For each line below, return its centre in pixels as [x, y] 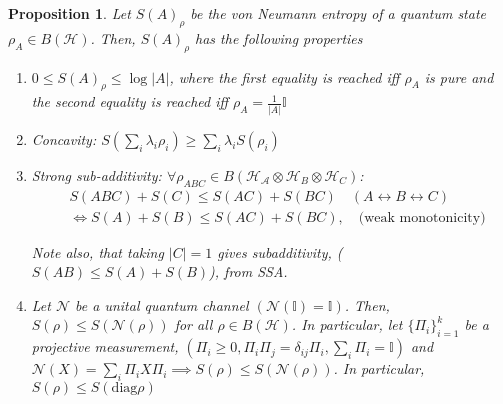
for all [193, 324]
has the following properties [279, 37]
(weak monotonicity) [422, 217]
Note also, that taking [97, 251]
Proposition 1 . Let [69, 13]
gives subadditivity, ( [280, 251]
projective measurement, [105, 346]
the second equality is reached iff [130, 101]
